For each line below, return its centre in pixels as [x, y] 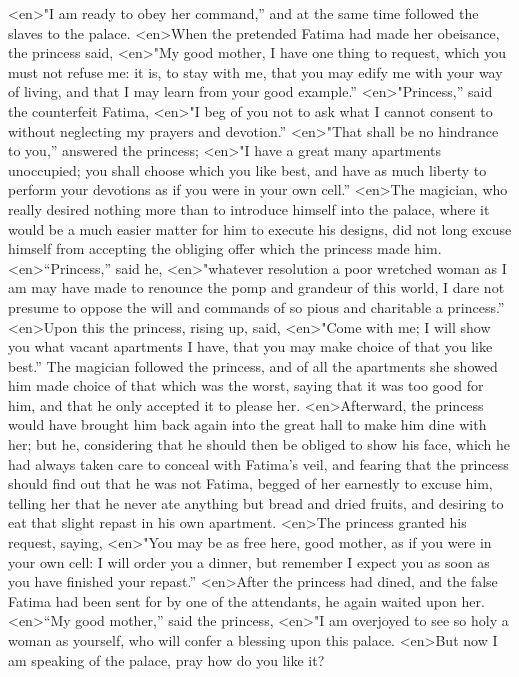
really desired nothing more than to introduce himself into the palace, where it [249, 208]
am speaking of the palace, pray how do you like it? [166, 659]
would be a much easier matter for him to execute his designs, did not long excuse [260, 228]
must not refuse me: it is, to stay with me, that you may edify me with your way [255, 71]
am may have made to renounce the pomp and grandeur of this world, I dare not [256, 287]
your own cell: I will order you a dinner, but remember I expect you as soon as [249, 561]
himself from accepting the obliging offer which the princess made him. [225, 248]
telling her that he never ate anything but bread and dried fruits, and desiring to [256, 502]
